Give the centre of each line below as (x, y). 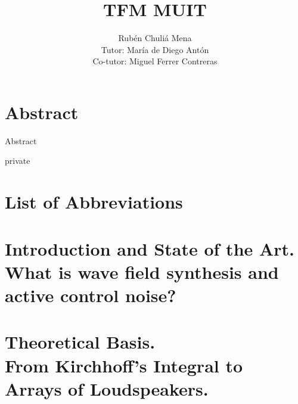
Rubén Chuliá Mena (155, 38)
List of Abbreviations (94, 202)
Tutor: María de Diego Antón (155, 49)
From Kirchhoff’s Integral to (124, 365)
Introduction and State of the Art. (150, 248)
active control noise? (91, 295)
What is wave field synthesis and (142, 271)
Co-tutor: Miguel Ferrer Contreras (155, 61)
